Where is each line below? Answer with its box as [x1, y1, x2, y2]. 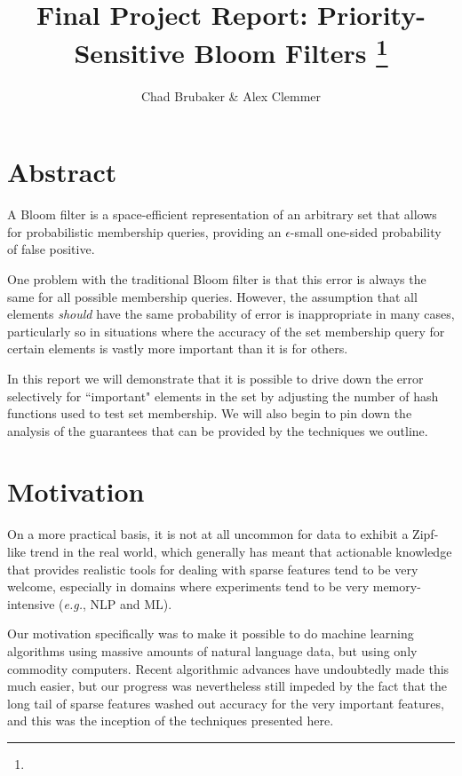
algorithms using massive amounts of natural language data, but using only [7, 641, 418, 660]
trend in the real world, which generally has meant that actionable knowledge [29, 542, 452, 561]
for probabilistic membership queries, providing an [7, 222, 282, 241]
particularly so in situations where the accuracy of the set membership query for [7, 321, 445, 340]
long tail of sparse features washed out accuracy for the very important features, [7, 693, 444, 712]
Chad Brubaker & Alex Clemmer [140, 86, 322, 105]
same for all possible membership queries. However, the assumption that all [7, 287, 418, 305]
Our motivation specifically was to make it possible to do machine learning [7, 624, 414, 643]
